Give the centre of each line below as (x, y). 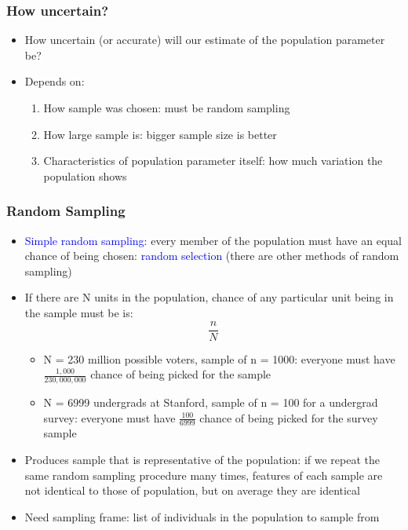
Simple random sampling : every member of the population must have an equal (213, 240)
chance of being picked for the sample (181, 374)
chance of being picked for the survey (289, 417)
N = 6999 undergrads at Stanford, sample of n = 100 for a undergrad (211, 402)
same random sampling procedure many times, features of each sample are (204, 475)
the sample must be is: (79, 312)
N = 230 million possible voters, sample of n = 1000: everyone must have (219, 358)
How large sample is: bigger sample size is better (160, 134)
